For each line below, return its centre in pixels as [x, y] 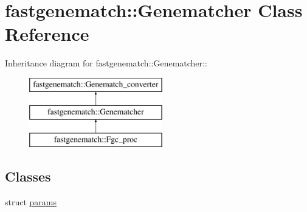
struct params [31, 202]
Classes [28, 176]
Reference [47, 34]
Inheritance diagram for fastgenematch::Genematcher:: [106, 63]
